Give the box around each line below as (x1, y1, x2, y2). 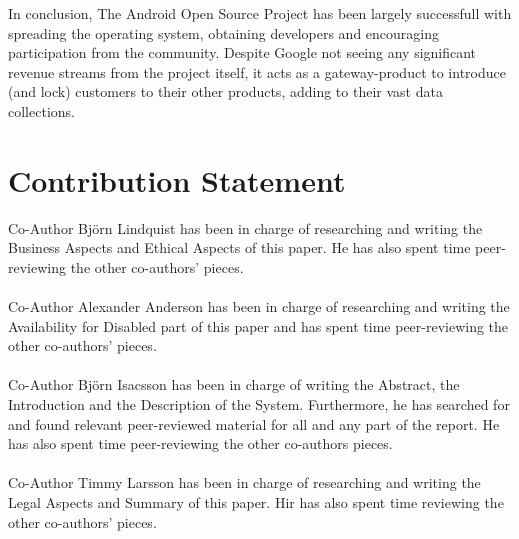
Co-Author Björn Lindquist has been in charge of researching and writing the (8, 217, 483, 238)
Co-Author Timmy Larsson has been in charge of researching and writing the (8, 472, 481, 493)
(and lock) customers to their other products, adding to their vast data (8, 81, 443, 102)
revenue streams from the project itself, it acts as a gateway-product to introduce (8, 61, 506, 82)
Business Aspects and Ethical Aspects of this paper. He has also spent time (8, 237, 471, 258)
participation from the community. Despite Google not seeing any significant (8, 42, 477, 63)
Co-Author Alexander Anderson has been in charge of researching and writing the (8, 296, 510, 317)
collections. (8, 100, 75, 121)
